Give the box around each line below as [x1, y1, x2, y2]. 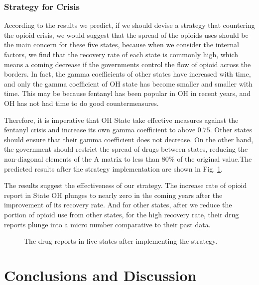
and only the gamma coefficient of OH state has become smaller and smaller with [4, 78, 253, 89]
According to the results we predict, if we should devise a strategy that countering [4, 20, 255, 30]
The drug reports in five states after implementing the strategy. [24, 236, 218, 246]
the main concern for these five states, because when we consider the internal [4, 39, 239, 50]
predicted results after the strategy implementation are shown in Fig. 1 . [4, 163, 223, 174]
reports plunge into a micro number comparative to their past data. [4, 219, 211, 229]
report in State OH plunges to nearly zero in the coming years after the [4, 190, 223, 200]
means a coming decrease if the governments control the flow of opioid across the [4, 59, 251, 69]
